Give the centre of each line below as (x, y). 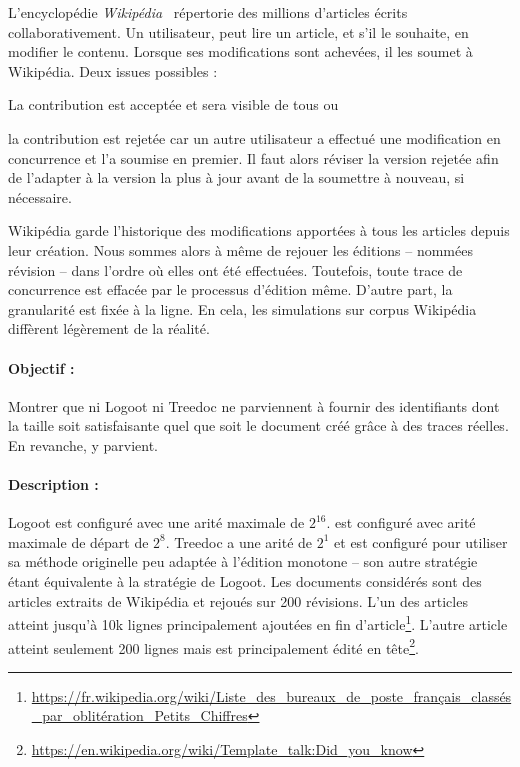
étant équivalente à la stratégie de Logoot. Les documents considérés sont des (245, 581)
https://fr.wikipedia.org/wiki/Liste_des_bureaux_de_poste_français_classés (271, 695)
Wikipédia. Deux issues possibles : (113, 70)
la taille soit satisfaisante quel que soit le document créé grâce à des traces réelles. (258, 425)
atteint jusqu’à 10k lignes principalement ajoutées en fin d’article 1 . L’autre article (258, 622)
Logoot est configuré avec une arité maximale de (156, 522)
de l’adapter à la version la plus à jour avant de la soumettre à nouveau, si (236, 177)
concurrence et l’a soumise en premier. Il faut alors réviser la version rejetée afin (253, 157)
